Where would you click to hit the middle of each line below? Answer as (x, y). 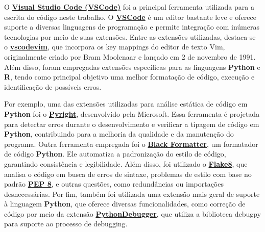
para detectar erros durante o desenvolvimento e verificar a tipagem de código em (132, 124)
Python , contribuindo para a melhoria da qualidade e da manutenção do (119, 134)
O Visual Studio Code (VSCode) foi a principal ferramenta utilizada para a (129, 7)
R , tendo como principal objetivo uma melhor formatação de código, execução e (129, 77)
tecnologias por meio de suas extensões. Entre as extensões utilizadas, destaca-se (130, 36)
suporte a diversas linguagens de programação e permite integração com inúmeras (132, 27)
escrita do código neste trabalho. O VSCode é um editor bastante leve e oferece (130, 17)
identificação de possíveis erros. (53, 86)
